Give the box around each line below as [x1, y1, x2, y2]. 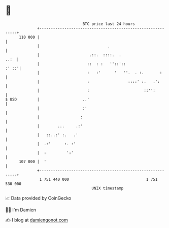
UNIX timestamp [91, 185, 124, 191]
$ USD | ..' [5, 96, 90, 102]
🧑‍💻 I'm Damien [5, 207, 37, 213]
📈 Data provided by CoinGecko [5, 195, 72, 201]
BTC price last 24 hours [82, 21, 136, 26]
